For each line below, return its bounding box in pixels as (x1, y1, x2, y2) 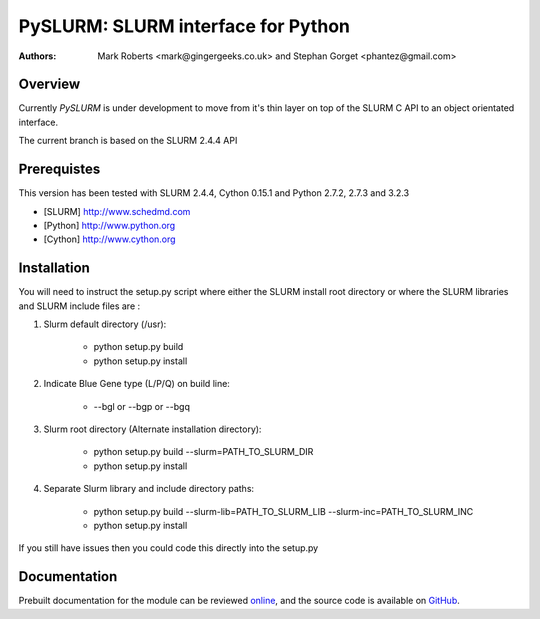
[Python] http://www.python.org (43, 219, 176, 231)
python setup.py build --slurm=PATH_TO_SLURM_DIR (93, 446, 314, 458)
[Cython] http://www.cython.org (43, 233, 176, 245)
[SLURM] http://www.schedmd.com (43, 205, 191, 217)
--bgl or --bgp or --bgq (93, 400, 190, 412)
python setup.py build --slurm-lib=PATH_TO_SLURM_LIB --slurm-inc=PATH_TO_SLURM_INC (93, 505, 474, 517)
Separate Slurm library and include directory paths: (43, 483, 255, 495)
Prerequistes (18, 161, 101, 178)
